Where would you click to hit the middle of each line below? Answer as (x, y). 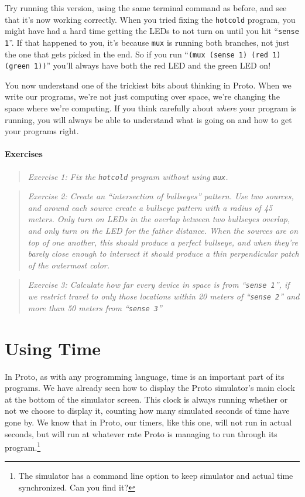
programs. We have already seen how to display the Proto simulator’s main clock (150, 388)
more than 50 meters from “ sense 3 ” (95, 307)
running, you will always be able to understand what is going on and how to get (148, 119)
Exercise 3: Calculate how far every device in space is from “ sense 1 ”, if (159, 285)
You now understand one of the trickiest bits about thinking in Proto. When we (148, 85)
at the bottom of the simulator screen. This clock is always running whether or (146, 399)
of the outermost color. (68, 265)
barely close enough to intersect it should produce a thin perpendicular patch (163, 253)
